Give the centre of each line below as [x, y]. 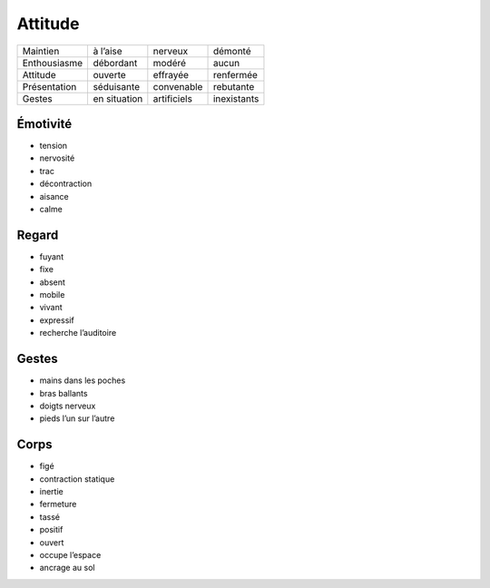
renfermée [235, 74]
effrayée [171, 74]
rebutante [234, 86]
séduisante [117, 86]
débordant [115, 63]
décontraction [66, 184]
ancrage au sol [67, 568]
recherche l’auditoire [78, 333]
